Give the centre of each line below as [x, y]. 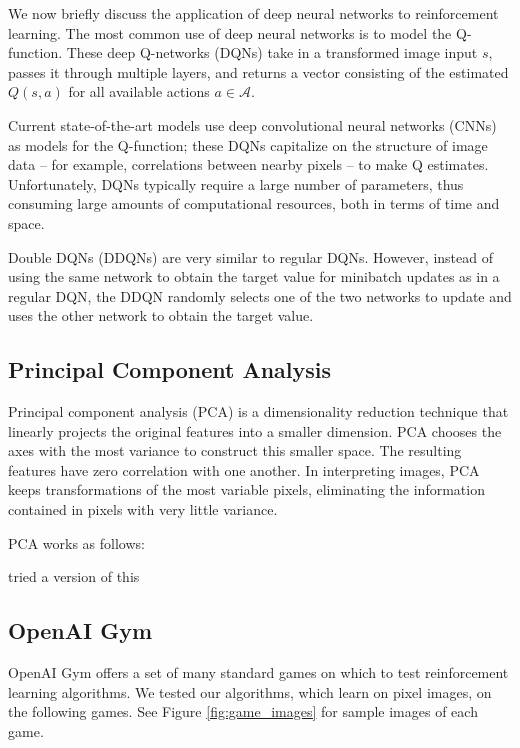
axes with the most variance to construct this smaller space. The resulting [235, 450]
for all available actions [139, 91]
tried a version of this [74, 576]
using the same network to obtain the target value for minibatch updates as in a [254, 276]
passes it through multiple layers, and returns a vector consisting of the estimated [258, 71]
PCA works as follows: [76, 542]
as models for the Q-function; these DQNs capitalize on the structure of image [248, 144]
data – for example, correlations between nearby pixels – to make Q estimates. [248, 164]
